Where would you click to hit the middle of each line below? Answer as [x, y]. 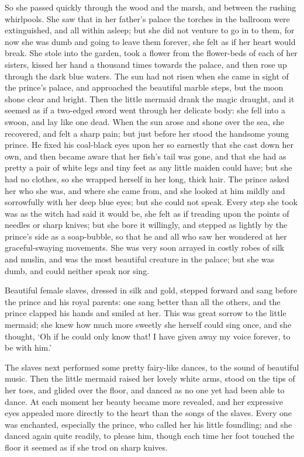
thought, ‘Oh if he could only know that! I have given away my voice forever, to [148, 336]
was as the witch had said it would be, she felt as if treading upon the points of [147, 213]
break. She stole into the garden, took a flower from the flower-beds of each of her [151, 53]
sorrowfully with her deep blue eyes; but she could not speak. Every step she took [151, 202]
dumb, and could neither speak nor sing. [77, 270]
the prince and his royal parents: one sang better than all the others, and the [143, 301]
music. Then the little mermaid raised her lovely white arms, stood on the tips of [150, 378]
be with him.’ [28, 347]
